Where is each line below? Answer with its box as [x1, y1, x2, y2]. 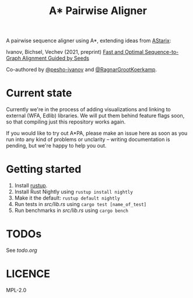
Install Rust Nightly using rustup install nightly [14, 189, 133, 196]
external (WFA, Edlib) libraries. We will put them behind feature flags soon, [6, 112, 185, 119]
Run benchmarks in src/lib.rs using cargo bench [14, 207, 128, 214]
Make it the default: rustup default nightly [14, 194, 121, 201]
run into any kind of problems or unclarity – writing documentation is [6, 136, 170, 143]
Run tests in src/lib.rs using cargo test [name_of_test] [14, 201, 147, 208]
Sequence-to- [145, 49, 179, 56]
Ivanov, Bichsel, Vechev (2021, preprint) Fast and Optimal [6, 49, 144, 56]
